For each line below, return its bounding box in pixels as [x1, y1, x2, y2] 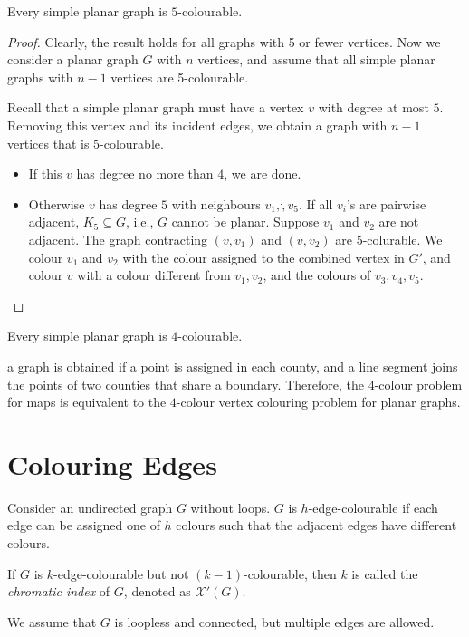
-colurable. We [362, 229, 443, 248]
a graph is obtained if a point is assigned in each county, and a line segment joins [7, 356, 458, 375]
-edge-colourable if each [308, 497, 438, 516]
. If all [298, 194, 333, 213]
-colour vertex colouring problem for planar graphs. [176, 392, 461, 411]
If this [28, 164, 62, 183]
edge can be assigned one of [7, 516, 160, 535]
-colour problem [374, 374, 463, 393]
